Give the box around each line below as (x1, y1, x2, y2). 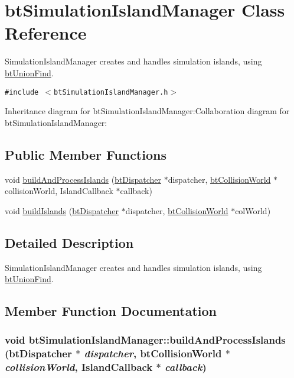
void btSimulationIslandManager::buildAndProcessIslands (5, 332, 286, 347)
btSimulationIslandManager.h (54, 88, 168, 96)
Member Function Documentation (5, 302, 217, 320)
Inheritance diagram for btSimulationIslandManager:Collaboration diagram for (5, 105, 290, 117)
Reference (5, 21, 87, 45)
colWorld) (235, 204, 271, 217)
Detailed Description (5, 233, 134, 251)
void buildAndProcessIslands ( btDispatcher (5, 173, 161, 185)
